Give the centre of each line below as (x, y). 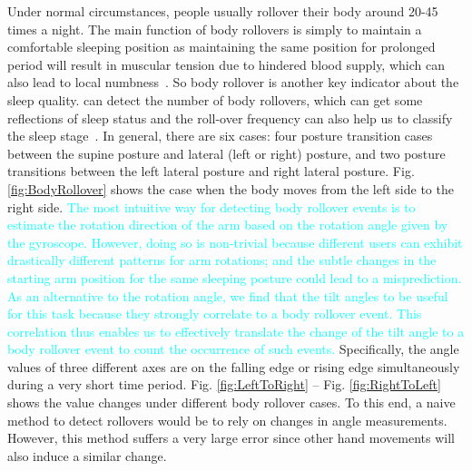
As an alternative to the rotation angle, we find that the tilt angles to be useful (228, 295)
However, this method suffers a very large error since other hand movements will (231, 438)
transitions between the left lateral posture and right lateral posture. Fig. (211, 171)
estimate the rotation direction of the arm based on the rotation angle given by (228, 225)
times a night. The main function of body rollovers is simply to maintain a (215, 29)
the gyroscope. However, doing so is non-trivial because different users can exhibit (235, 242)
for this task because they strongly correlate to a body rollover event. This (215, 314)
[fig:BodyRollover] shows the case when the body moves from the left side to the (231, 188)
